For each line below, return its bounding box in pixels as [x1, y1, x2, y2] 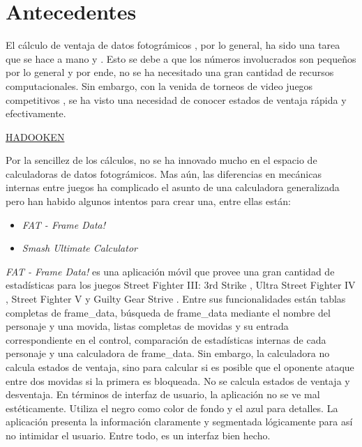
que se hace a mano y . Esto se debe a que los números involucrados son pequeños [6, 51, 356, 66]
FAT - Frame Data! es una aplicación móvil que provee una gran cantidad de [6, 264, 335, 278]
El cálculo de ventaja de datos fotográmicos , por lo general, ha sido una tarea [6, 38, 340, 52]
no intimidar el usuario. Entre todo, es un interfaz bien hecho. [6, 427, 271, 442]
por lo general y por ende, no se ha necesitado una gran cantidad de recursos [6, 65, 334, 79]
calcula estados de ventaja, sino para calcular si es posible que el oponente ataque [6, 360, 354, 374]
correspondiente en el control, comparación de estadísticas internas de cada [6, 332, 326, 347]
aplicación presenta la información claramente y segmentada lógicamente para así [6, 414, 353, 429]
